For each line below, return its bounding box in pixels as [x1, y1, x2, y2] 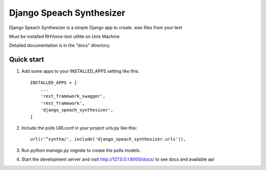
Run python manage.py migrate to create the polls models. [21, 147, 141, 153]
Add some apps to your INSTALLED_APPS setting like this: [21, 68, 139, 74]
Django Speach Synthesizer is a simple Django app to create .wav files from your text [9, 25, 182, 30]
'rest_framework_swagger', [40, 93, 106, 99]
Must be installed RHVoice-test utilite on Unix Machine [9, 33, 120, 39]
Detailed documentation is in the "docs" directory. [9, 42, 111, 49]
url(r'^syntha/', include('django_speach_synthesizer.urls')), [30, 137, 186, 142]
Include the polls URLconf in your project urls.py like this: [21, 125, 137, 131]
